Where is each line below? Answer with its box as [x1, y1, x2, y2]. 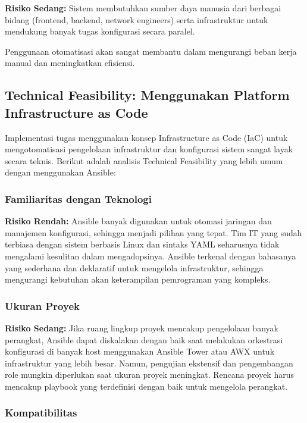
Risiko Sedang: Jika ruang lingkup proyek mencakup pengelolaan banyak [5, 321, 278, 334]
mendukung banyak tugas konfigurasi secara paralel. [5, 25, 195, 37]
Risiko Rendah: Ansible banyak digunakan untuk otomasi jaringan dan [5, 215, 272, 227]
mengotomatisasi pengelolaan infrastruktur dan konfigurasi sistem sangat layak [5, 143, 293, 155]
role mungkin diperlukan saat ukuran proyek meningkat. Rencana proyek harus [5, 368, 294, 381]
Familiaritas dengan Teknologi [5, 191, 152, 206]
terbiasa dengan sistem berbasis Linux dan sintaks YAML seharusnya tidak [5, 238, 280, 250]
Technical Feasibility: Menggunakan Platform [5, 86, 290, 104]
